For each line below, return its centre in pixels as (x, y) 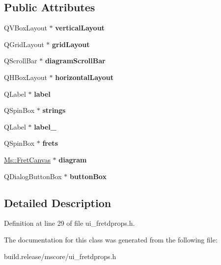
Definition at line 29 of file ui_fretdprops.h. (69, 223)
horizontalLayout (84, 77)
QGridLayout (24, 44)
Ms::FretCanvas (27, 159)
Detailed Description (58, 202)
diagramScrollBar (75, 61)
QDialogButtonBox (33, 176)
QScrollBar (21, 61)
